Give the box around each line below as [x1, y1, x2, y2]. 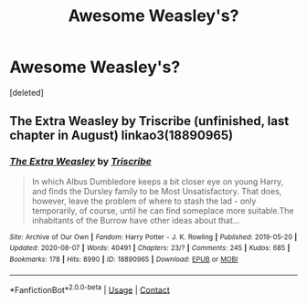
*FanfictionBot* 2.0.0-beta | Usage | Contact [9, 282, 171, 295]
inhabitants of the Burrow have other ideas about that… [31, 215, 240, 225]
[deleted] [9, 87, 44, 98]
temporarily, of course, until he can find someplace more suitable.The [31, 204, 294, 215]
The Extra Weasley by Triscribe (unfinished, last [9, 113, 290, 129]
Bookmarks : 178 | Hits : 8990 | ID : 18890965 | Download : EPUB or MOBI [9, 255, 238, 264]
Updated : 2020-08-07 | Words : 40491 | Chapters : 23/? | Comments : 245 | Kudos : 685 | [9, 244, 291, 253]
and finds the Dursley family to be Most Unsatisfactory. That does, [31, 185, 282, 196]
